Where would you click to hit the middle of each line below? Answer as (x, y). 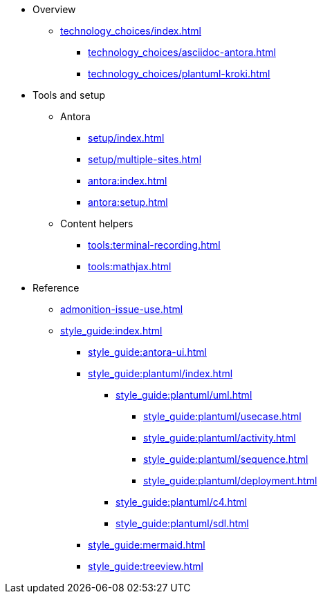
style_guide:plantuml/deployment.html (230, 481)
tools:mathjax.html (130, 266)
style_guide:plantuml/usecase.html (222, 416)
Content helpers (97, 224)
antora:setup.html (128, 202)
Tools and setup (69, 95)
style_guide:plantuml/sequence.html (226, 459)
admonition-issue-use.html (122, 309)
